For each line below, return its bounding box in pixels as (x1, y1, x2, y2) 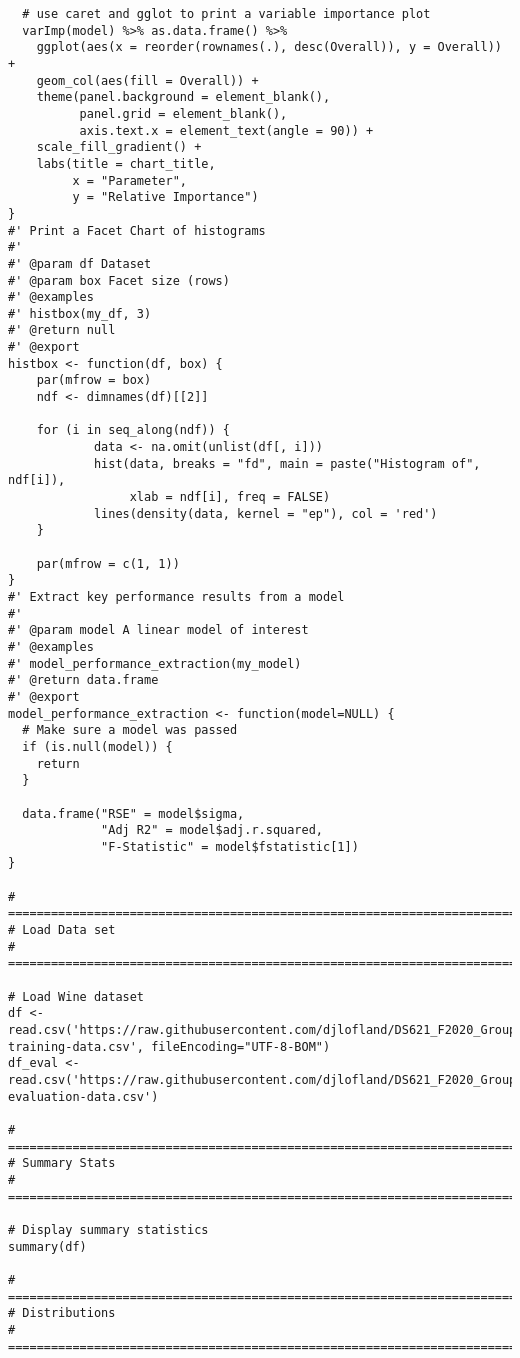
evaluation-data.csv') (8, 1089, 159, 1104)
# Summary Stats (8, 1156, 116, 1171)
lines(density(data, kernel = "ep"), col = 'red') (93, 506, 438, 521)
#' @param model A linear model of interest (8, 623, 309, 638)
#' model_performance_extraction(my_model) (8, 656, 302, 671)
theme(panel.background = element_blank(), (36, 90, 331, 105)
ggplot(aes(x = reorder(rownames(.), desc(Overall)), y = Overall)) (36, 40, 502, 55)
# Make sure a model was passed (22, 723, 238, 738)
